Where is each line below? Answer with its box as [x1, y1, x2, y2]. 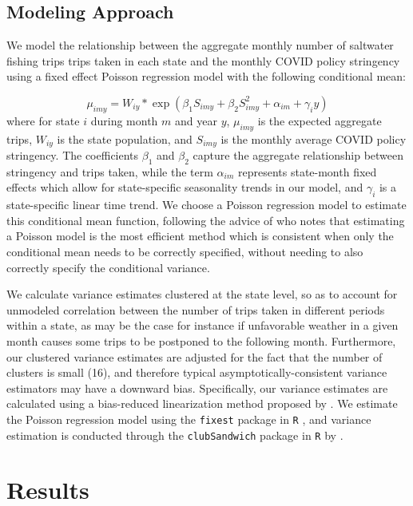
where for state [6, 112, 80, 128]
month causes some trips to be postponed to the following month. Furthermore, [6, 332, 396, 349]
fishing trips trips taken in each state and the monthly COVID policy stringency [6, 52, 400, 69]
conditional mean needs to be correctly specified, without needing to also [6, 243, 363, 259]
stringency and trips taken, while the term [6, 163, 213, 180]
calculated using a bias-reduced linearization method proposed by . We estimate [6, 395, 398, 412]
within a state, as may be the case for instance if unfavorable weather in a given [6, 317, 399, 334]
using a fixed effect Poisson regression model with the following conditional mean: [6, 68, 406, 85]
